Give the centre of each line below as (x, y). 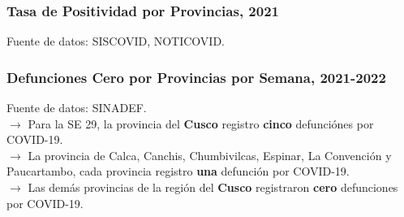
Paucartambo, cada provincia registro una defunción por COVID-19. (178, 171)
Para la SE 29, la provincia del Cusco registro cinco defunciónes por (201, 123)
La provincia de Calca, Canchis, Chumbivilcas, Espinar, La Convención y (210, 155)
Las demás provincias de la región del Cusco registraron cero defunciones (213, 187)
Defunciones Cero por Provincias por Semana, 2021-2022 (196, 77)
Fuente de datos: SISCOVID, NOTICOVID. (116, 41)
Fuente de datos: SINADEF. (77, 108)
